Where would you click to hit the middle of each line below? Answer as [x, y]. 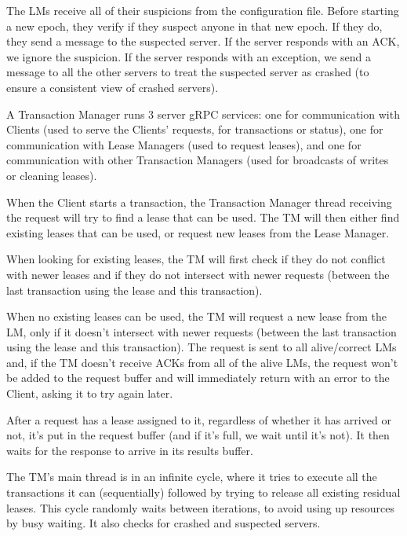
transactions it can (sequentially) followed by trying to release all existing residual [203, 492]
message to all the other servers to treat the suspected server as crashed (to [188, 72]
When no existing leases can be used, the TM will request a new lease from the [197, 316]
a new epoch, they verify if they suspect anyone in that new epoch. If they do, [194, 26]
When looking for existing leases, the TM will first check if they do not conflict [196, 259]
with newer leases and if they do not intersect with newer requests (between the [198, 274]
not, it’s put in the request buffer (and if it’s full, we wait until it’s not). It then [198, 435]
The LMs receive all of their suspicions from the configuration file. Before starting [203, 10]
